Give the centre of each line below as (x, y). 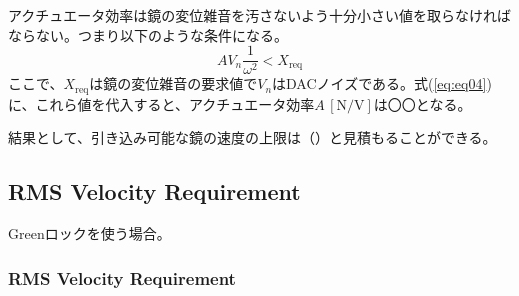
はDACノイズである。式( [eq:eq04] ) (382, 83)
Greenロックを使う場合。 (89, 233)
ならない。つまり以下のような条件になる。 (148, 34)
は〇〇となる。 (422, 103)
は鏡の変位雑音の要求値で (173, 83)
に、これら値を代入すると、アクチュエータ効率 (161, 103)
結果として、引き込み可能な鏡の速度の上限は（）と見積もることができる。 (252, 137)
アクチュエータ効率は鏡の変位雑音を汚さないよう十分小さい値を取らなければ (260, 15)
